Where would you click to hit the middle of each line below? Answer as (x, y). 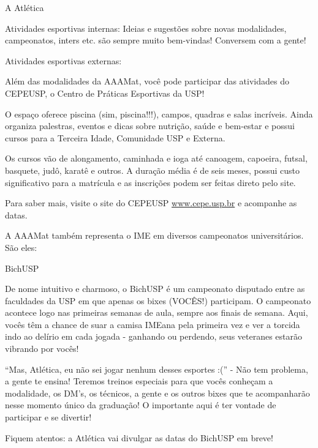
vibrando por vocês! (42, 349)
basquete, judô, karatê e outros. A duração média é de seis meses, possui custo (153, 170)
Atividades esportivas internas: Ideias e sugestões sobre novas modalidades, (146, 28)
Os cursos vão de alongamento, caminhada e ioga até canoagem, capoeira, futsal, (156, 158)
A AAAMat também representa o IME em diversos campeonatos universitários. (154, 235)
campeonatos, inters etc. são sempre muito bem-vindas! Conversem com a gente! (156, 40)
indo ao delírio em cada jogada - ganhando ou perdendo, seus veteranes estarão (154, 336)
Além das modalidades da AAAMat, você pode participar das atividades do (147, 81)
